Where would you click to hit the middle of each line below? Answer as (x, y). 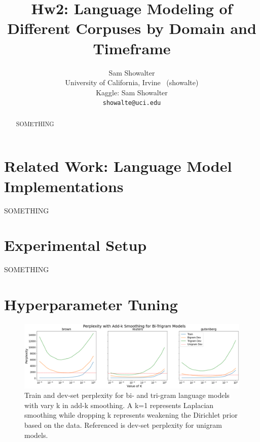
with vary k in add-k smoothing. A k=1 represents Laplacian (119, 405)
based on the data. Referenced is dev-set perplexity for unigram (123, 425)
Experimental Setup (76, 245)
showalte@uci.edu (132, 103)
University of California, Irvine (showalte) (132, 82)
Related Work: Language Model (118, 166)
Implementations (64, 186)
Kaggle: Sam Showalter (132, 92)
